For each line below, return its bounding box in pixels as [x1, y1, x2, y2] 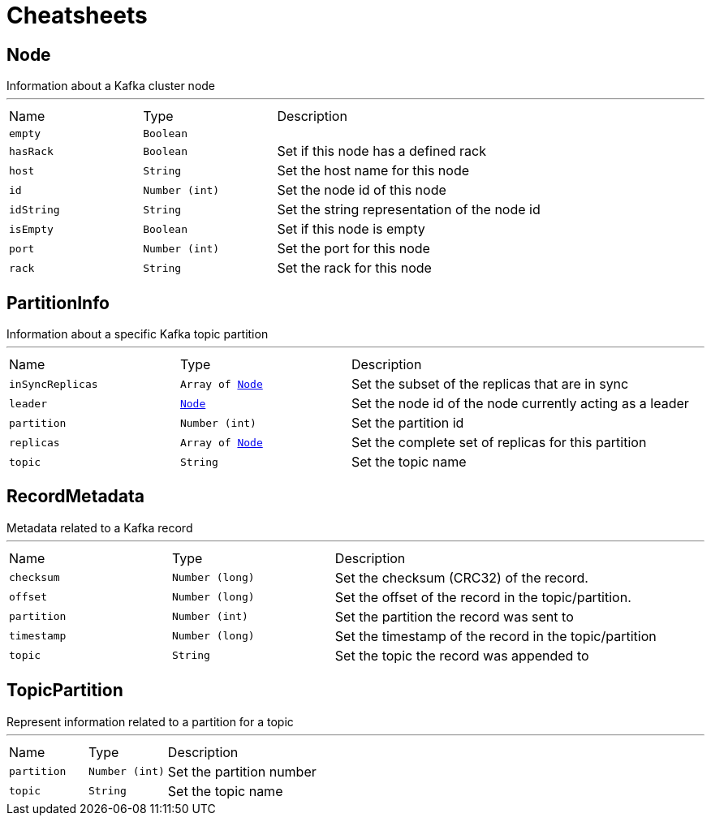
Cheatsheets [6, 2, 148, 29]
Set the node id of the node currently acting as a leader [351, 395, 689, 412]
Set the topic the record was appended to [334, 647, 589, 664]
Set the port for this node [277, 240, 430, 257]
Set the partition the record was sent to [334, 608, 574, 625]
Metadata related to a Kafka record [6, 520, 193, 535]
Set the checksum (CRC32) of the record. [334, 569, 588, 586]
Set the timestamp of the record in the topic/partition [334, 627, 657, 644]
